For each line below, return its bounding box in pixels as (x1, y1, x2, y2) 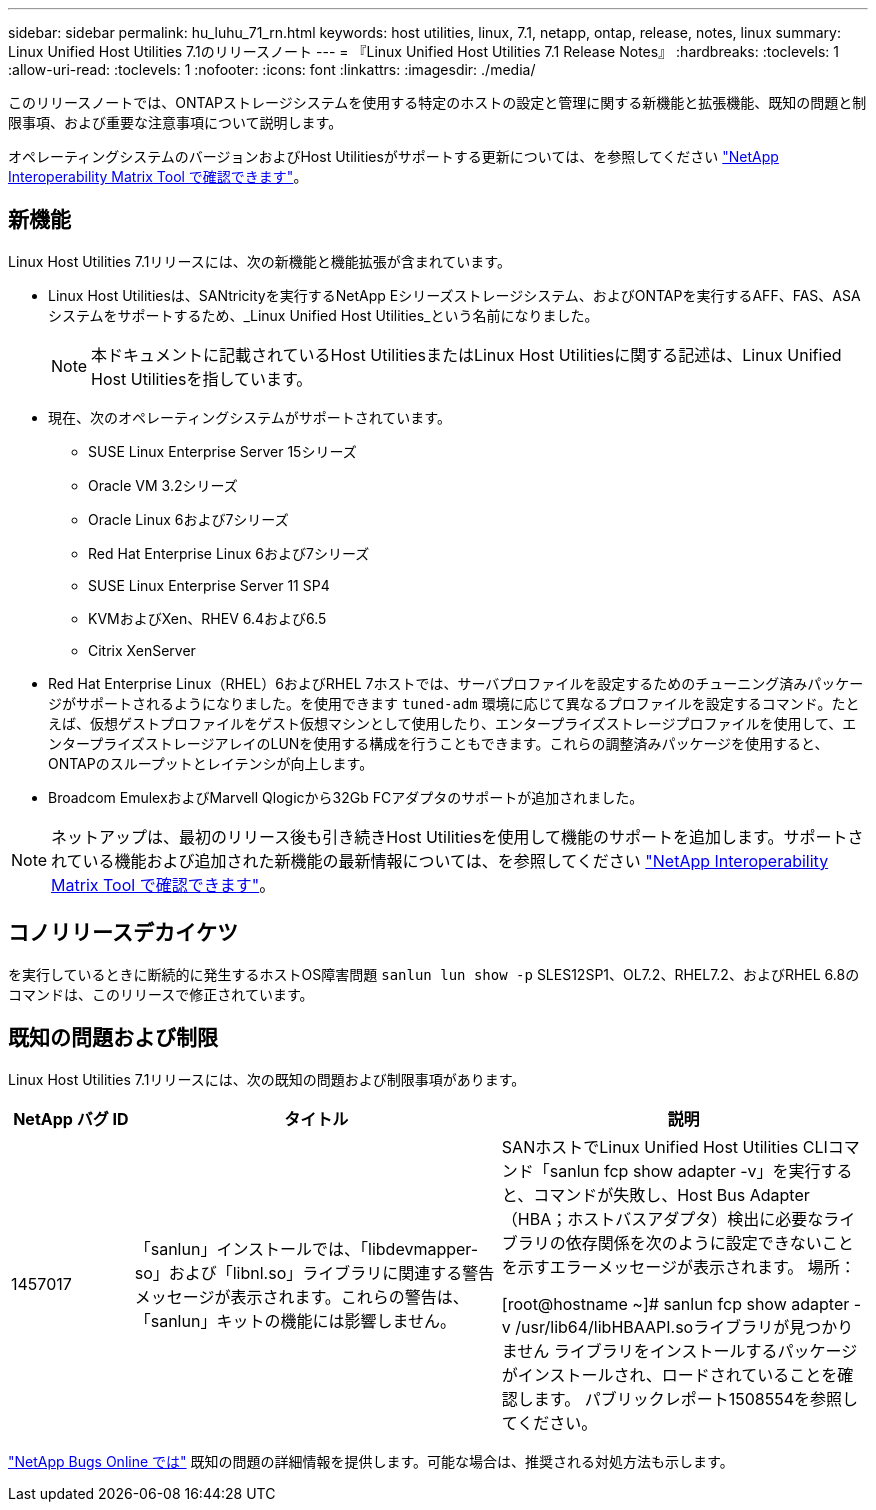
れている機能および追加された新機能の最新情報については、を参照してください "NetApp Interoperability (51, 850, 829, 871)
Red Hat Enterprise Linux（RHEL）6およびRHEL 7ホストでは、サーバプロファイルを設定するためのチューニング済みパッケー (48, 674, 864, 692)
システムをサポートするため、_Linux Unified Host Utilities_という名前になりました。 (48, 306, 599, 324)
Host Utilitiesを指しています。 (91, 368, 313, 389)
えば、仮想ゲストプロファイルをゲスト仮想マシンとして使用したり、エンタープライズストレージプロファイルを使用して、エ (48, 714, 857, 732)
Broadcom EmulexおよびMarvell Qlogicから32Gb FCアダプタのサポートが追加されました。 (48, 788, 644, 806)
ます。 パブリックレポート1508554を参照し (533, 1388, 859, 1409)
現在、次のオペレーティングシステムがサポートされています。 (48, 408, 451, 426)
